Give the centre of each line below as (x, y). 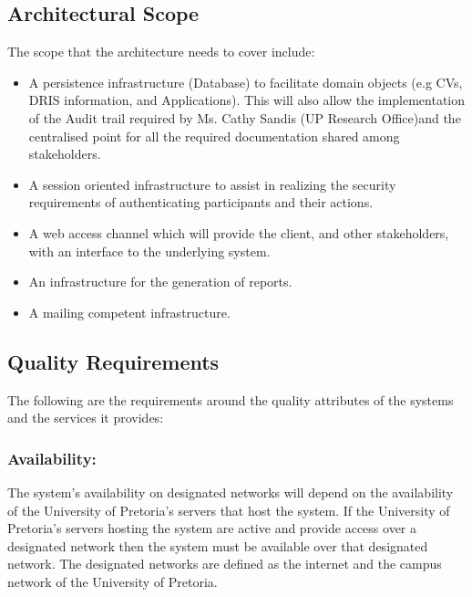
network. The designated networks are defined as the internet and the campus (225, 564)
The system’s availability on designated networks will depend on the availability (231, 492)
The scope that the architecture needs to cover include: (161, 52)
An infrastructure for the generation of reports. (160, 282)
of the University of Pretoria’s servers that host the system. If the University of (229, 510)
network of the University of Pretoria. (113, 581)
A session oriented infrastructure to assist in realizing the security (212, 184)
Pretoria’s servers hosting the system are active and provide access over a (212, 528)
